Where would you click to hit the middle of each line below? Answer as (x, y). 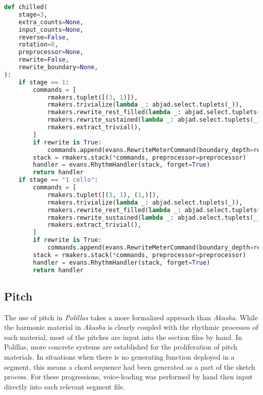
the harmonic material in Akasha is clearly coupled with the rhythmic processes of (131, 327)
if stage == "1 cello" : (58, 180)
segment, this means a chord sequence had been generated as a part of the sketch (130, 366)
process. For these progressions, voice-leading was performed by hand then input (128, 377)
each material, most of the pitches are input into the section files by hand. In (123, 337)
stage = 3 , (33, 14)
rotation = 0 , (38, 45)
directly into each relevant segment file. (65, 386)
